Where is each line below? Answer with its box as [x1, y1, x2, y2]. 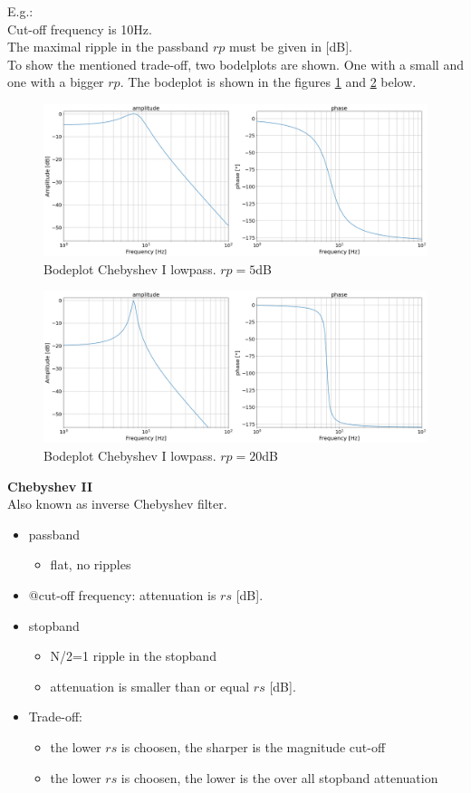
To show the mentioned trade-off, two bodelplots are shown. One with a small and [7, 54, 464, 73]
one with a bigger [7, 72, 104, 91]
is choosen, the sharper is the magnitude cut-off [120, 737, 386, 756]
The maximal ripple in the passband [7, 37, 209, 56]
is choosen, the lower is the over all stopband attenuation [120, 768, 438, 787]
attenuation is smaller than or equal [50, 676, 250, 695]
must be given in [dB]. [228, 37, 352, 56]
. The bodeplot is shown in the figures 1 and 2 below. [120, 72, 417, 91]
